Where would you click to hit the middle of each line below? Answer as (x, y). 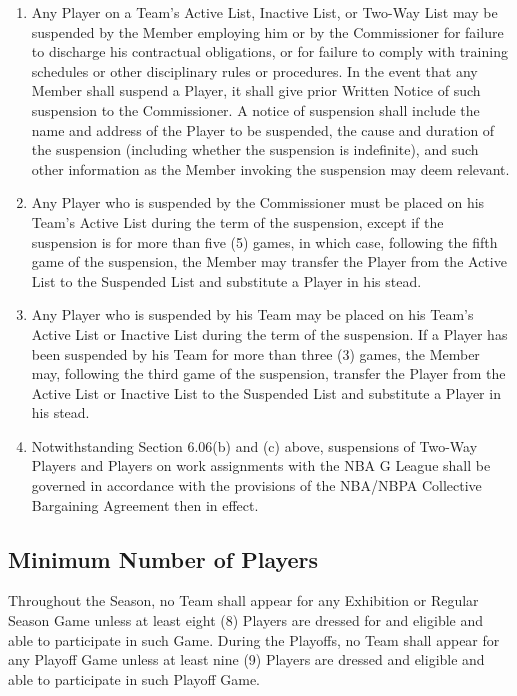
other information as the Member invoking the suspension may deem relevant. (270, 168)
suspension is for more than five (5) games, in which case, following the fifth (264, 241)
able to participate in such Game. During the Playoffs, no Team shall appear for (254, 639)
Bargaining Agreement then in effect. (145, 504)
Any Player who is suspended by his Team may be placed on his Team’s (252, 314)
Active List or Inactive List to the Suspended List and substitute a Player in (266, 392)
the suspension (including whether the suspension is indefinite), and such (255, 149)
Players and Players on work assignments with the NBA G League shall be (261, 465)
